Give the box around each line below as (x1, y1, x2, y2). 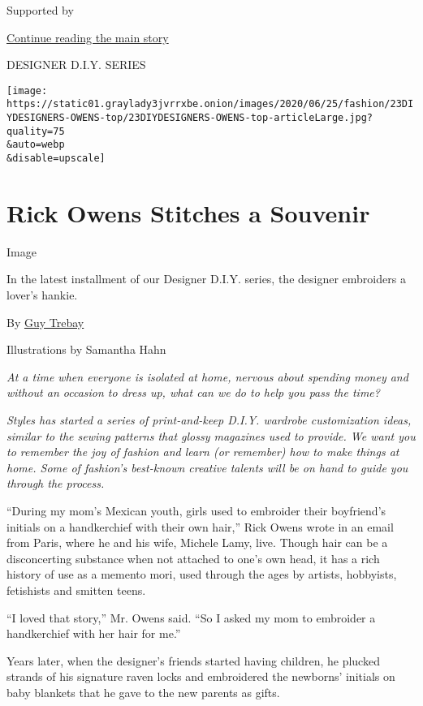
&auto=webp (6, 139, 65, 151)
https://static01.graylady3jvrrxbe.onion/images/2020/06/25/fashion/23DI (6, 98, 414, 110)
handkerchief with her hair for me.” (6, 625, 181, 642)
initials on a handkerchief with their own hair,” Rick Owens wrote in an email (6, 518, 394, 535)
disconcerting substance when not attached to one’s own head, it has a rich (6, 549, 380, 566)
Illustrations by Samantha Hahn (6, 341, 166, 358)
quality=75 (6, 125, 65, 137)
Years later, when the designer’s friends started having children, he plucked (6, 652, 380, 669)
